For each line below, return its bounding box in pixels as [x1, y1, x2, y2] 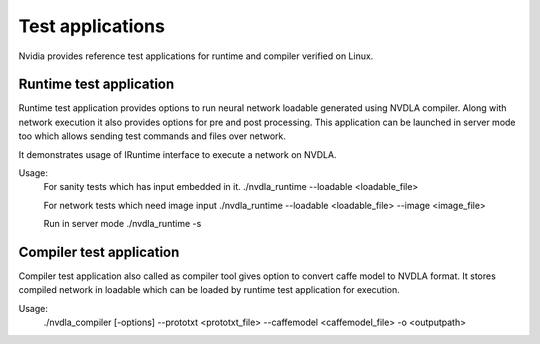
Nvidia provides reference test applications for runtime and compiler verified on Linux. [18, 50, 374, 62]
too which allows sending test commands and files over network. [18, 130, 287, 142]
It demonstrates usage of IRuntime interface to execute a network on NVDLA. [18, 148, 337, 160]
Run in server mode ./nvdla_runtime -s [43, 218, 202, 230]
